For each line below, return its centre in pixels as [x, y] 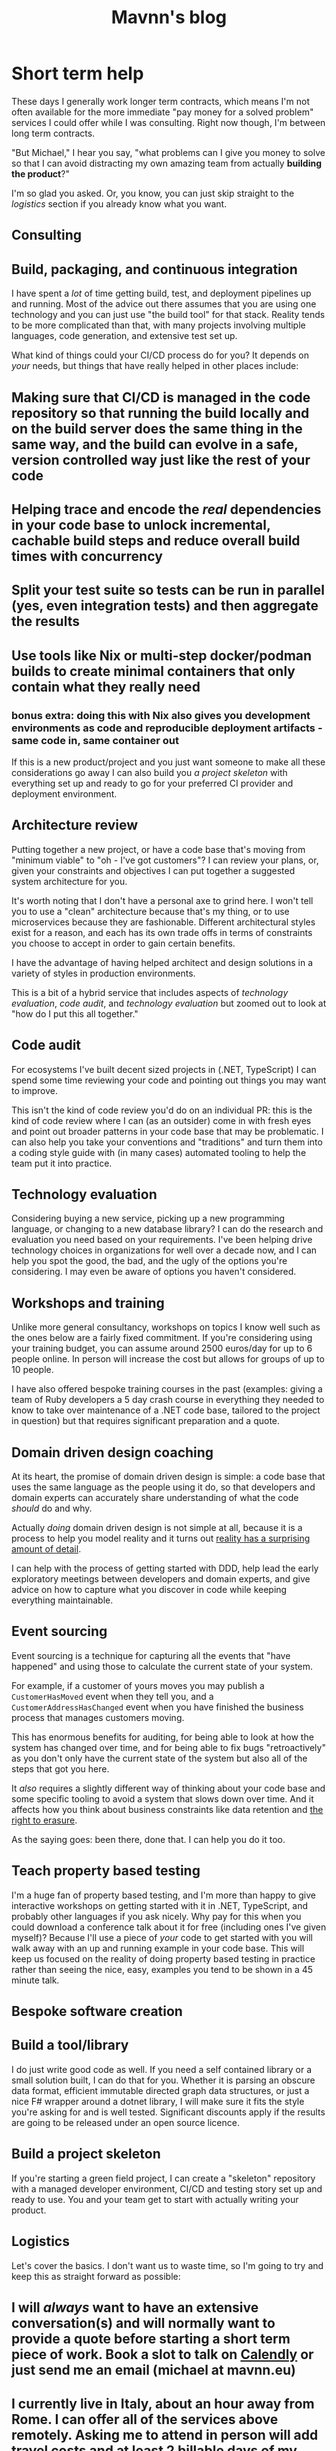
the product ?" [40, 173]
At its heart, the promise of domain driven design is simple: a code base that [168, 1477]
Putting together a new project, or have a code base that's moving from [158, 849]
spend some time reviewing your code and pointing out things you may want [169, 1080]
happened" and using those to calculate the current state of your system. [162, 1666]
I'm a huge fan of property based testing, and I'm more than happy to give [163, 1895]
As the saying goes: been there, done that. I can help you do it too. [148, 1839]
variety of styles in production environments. [103, 973]
